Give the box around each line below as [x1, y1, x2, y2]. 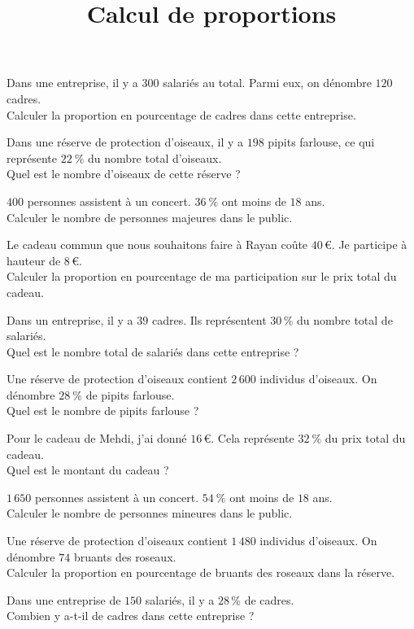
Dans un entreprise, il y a [7, 311, 133, 328]
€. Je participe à [325, 236, 407, 253]
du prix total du [325, 430, 406, 447]
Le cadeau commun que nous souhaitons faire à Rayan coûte [7, 236, 308, 253]
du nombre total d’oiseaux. [88, 149, 222, 166]
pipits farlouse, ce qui [268, 133, 375, 151]
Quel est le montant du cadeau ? [7, 461, 169, 478]
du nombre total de [296, 311, 393, 328]
